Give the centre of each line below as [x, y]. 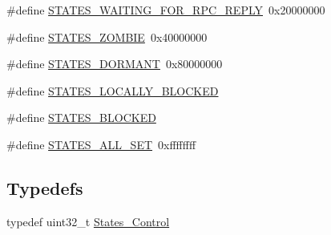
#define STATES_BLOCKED [81, 118]
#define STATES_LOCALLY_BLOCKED [113, 90]
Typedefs [45, 187]
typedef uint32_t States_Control [88, 221]
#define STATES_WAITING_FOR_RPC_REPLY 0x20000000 [166, 10]
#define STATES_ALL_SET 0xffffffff [101, 144]
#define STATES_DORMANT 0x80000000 [115, 64]
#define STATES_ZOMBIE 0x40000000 [107, 36]
